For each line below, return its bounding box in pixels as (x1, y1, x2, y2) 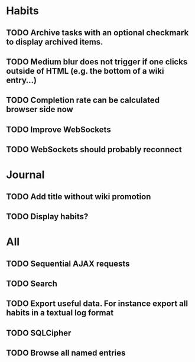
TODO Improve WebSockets (6, 124, 111, 134)
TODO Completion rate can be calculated (6, 96, 160, 106)
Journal (6, 168, 45, 182)
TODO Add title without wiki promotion (6, 192, 151, 202)
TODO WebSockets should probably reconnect (6, 144, 182, 154)
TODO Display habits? (6, 212, 89, 222)
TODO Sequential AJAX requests (6, 258, 130, 269)
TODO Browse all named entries (6, 348, 126, 358)
